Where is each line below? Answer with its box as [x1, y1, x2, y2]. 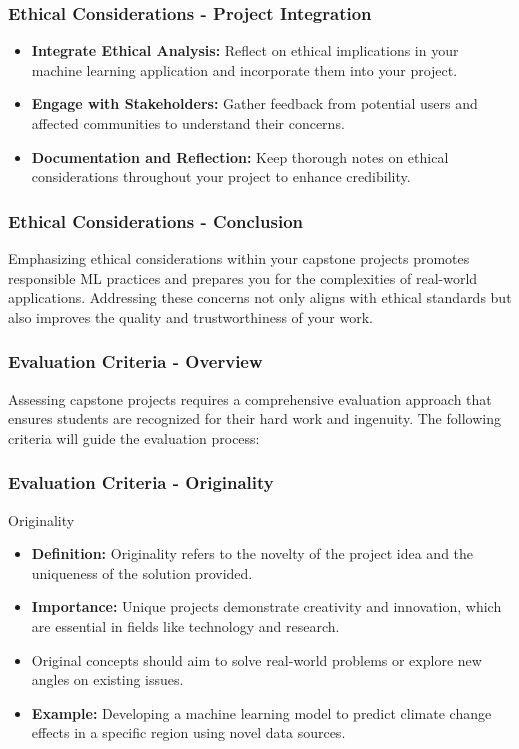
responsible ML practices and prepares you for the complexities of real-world [8, 267, 478, 288]
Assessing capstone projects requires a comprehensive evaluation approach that [8, 388, 492, 409]
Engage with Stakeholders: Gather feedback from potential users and [31, 93, 478, 114]
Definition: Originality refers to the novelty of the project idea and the [31, 543, 474, 564]
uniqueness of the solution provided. [31, 562, 253, 583]
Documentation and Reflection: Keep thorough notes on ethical [31, 146, 449, 167]
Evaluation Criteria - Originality [8, 470, 274, 495]
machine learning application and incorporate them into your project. [31, 59, 458, 80]
